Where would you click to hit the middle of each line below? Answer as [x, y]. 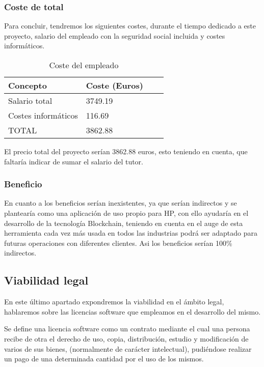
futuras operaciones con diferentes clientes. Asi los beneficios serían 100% [118, 243]
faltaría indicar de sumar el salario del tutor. [74, 161]
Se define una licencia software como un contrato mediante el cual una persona [127, 329]
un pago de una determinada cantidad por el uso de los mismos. [104, 359]
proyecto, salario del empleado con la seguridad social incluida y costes [115, 35]
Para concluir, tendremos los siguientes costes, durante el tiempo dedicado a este [130, 26]
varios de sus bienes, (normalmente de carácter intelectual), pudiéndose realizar [128, 348]
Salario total [30, 101]
